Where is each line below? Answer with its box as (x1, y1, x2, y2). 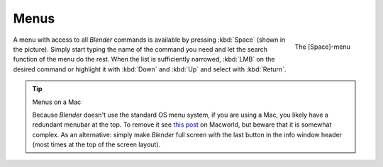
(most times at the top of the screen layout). (32, 140, 161, 149)
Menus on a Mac (32, 98, 82, 106)
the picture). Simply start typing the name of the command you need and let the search (13, 45, 268, 53)
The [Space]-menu (294, 42, 350, 51)
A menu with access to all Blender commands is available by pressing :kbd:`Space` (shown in (13, 35, 286, 44)
